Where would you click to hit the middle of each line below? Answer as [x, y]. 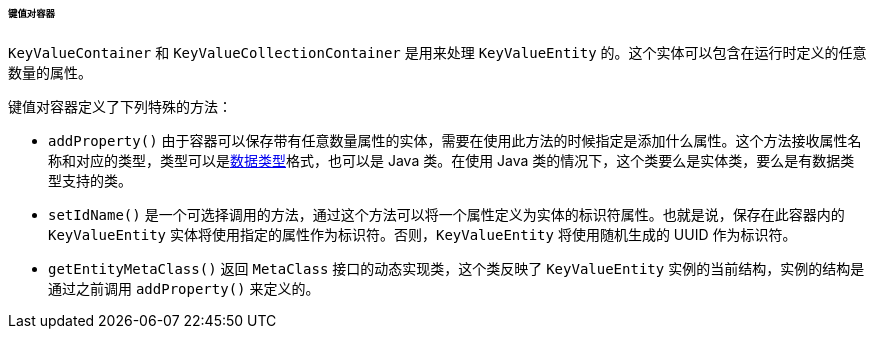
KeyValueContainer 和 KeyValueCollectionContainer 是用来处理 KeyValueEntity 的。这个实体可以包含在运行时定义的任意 [437, 52]
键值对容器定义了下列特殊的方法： [120, 106]
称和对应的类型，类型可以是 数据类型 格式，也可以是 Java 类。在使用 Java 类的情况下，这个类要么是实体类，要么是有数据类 [451, 160]
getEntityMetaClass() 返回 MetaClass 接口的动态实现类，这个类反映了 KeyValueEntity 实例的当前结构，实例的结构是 [456, 268]
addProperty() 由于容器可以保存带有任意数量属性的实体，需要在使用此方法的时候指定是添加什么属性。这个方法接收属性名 [455, 140]
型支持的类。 [90, 180]
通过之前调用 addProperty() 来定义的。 [184, 288]
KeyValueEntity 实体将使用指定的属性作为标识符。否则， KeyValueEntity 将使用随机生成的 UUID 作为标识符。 [422, 234]
